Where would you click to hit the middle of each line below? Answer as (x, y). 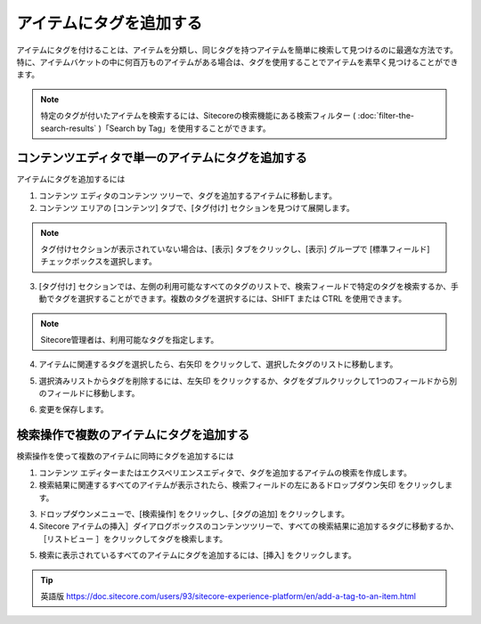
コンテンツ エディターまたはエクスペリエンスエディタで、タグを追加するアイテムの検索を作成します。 (225, 473)
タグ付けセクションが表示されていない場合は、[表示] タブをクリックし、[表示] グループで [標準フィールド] (235, 248)
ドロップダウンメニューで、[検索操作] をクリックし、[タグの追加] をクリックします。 (194, 514)
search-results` (69, 128)
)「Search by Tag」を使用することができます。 (184, 128)
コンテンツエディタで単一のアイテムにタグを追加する (162, 158)
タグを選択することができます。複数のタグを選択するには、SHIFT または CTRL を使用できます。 (230, 299)
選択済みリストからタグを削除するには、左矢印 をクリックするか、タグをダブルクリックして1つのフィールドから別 (248, 381)
